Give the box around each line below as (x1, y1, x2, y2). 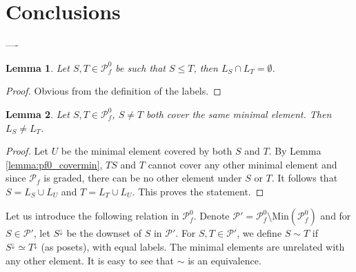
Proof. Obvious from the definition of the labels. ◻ (6, 84, 221, 98)
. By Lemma (268, 144, 322, 158)
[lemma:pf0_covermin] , (6, 157, 103, 171)
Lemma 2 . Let (6, 106, 70, 121)
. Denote (193, 208, 230, 223)
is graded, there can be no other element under (43, 171, 242, 185)
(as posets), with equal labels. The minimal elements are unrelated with (41, 240, 345, 254)
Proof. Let (6, 144, 48, 158)
